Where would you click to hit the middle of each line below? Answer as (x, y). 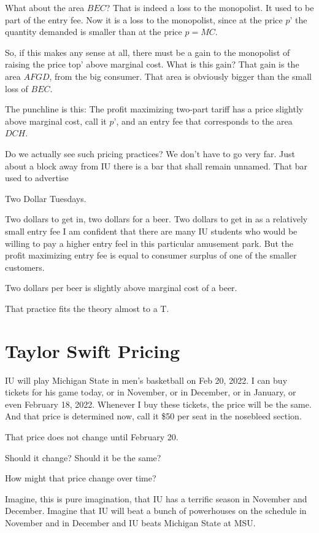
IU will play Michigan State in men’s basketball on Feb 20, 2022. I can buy (146, 380)
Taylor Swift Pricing (93, 350)
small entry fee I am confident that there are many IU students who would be (151, 231)
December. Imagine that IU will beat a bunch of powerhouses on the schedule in (156, 511)
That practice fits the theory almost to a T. (87, 308)
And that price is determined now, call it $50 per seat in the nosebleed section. (153, 416)
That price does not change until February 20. (92, 436)
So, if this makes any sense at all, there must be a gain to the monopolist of (148, 52)
